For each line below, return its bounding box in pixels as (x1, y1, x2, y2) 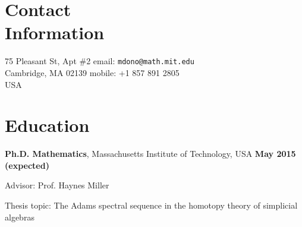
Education (5, 113, 90, 137)
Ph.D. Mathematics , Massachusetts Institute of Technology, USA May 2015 (5, 147, 296, 160)
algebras (5, 210, 34, 223)
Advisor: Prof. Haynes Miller (5, 179, 109, 191)
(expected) (5, 159, 49, 171)
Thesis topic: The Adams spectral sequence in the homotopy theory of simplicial (5, 199, 298, 212)
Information (5, 20, 105, 45)
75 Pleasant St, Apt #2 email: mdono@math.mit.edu (5, 55, 194, 67)
